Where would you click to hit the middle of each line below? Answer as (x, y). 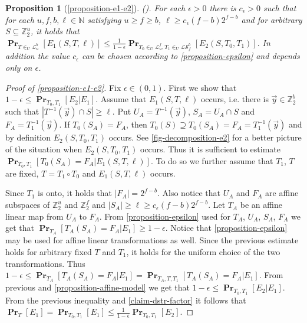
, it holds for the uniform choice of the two (203, 252)
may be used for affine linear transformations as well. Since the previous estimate (152, 240)
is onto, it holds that (75, 193)
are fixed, (22, 173)
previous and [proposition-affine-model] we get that (98, 287)
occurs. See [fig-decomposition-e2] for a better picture (205, 137)
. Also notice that (189, 193)
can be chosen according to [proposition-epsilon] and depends (191, 56)
